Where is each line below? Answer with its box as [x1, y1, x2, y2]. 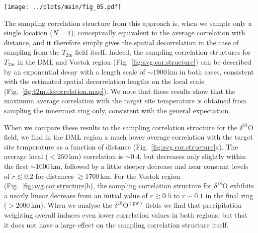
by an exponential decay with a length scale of [4, 66, 145, 77]
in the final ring [205, 190, 254, 200]
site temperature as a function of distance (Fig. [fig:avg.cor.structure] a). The [4, 141, 238, 152]
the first [4, 160, 28, 171]
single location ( [4, 27, 53, 38]
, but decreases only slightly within [139, 151, 246, 161]
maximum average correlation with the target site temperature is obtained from [4, 95, 247, 106]
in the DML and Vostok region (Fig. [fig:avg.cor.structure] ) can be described [17, 57, 252, 67]
